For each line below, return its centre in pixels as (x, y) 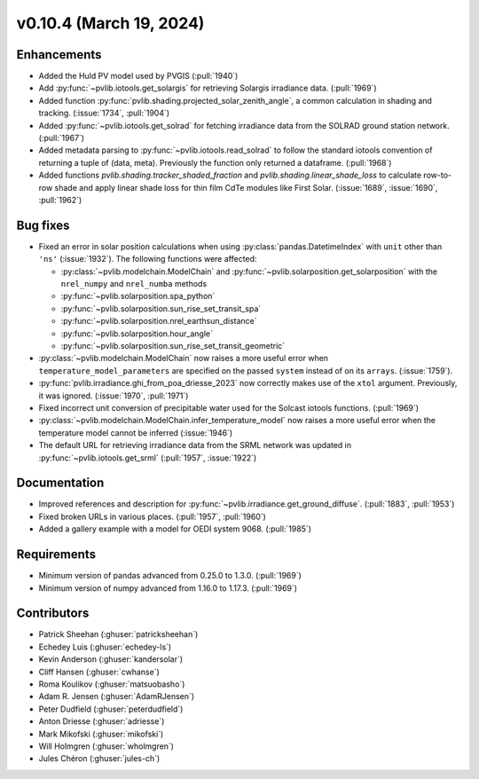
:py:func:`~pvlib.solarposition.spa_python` (138, 296)
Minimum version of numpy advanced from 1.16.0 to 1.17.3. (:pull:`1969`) (168, 588)
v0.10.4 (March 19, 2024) (110, 23)
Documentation (60, 483)
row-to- (437, 175)
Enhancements (59, 55)
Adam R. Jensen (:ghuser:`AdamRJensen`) (117, 696)
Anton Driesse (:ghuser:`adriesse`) (102, 721)
